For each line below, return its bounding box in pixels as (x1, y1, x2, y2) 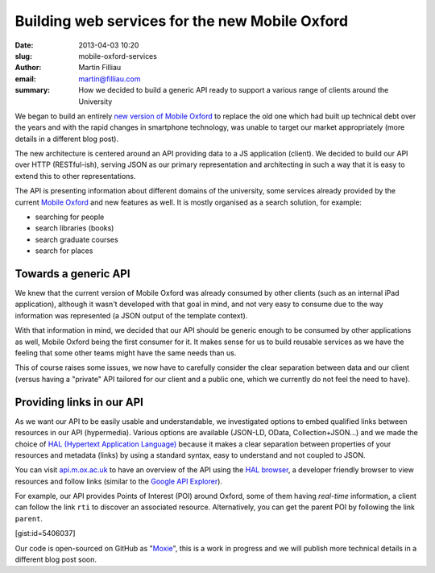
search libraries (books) (35, 223, 114, 233)
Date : (14, 40, 34, 50)
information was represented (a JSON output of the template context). (14, 310, 248, 320)
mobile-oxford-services (78, 51, 157, 60)
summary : (14, 85, 51, 95)
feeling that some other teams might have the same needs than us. (14, 348, 237, 358)
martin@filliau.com (78, 73, 141, 84)
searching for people (35, 212, 105, 222)
